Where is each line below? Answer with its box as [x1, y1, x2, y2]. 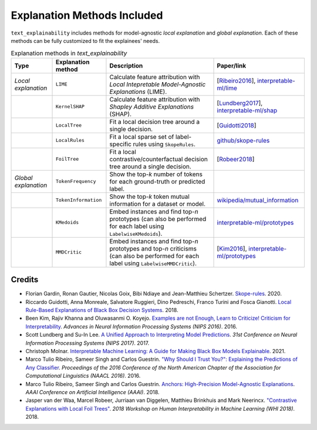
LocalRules [55, 137, 85, 144]
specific [109, 140, 132, 148]
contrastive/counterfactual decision [109, 155, 208, 163]
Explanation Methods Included [11, 9, 163, 22]
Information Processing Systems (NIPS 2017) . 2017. [25, 339, 150, 346]
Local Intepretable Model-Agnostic [109, 80, 206, 88]
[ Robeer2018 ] [217, 155, 255, 163]
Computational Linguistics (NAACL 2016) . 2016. [25, 373, 141, 380]
